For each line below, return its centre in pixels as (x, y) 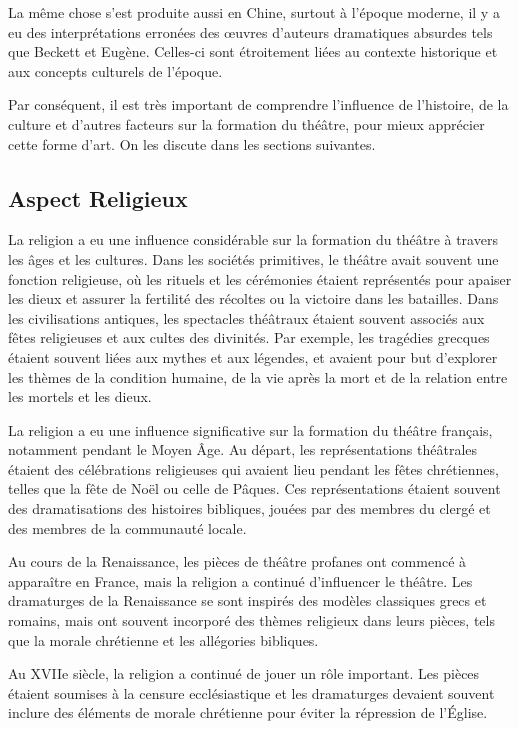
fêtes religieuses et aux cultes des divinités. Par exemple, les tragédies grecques (249, 337)
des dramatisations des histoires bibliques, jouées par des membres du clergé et (249, 508)
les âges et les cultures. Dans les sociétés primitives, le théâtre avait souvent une (253, 258)
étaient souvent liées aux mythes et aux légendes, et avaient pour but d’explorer (253, 356)
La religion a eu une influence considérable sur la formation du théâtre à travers (253, 239)
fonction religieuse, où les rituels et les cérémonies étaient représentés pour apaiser (260, 278)
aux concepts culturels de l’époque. (115, 70)
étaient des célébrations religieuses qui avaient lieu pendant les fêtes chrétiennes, (253, 468)
